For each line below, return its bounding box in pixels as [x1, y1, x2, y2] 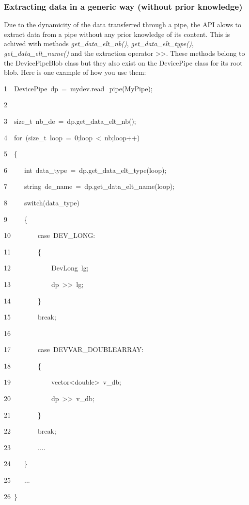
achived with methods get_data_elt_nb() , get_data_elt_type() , [4, 38, 194, 49]
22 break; [4, 426, 56, 436]
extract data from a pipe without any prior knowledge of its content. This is [4, 29, 230, 39]
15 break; [4, 312, 56, 322]
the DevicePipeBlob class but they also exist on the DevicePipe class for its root [4, 57, 243, 67]
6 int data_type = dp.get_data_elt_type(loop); [4, 165, 167, 175]
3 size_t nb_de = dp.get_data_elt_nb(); [4, 116, 136, 126]
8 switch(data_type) [4, 197, 80, 207]
